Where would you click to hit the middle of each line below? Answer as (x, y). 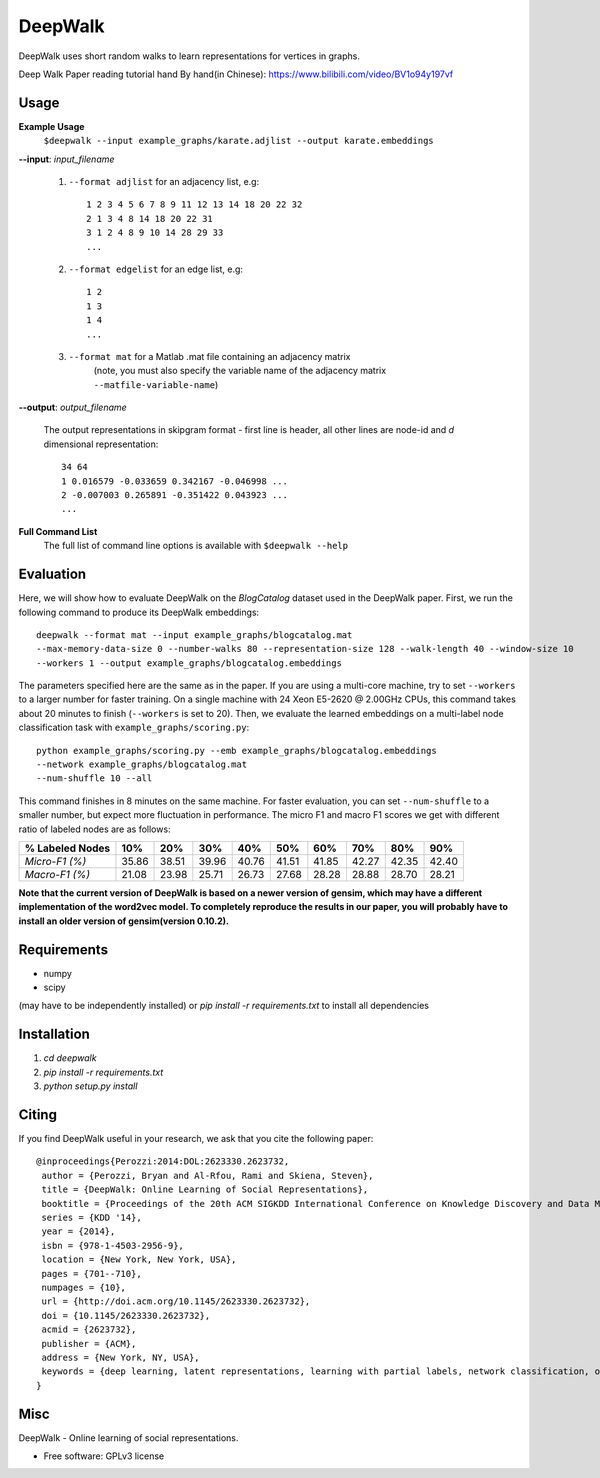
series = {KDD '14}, (91, 1217)
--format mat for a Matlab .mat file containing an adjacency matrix (209, 356)
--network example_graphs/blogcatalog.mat (142, 764)
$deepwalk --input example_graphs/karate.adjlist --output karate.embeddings (238, 141)
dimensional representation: (101, 444)
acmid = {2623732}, (89, 1329)
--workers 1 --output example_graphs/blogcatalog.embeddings (189, 663)
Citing (37, 1114)
